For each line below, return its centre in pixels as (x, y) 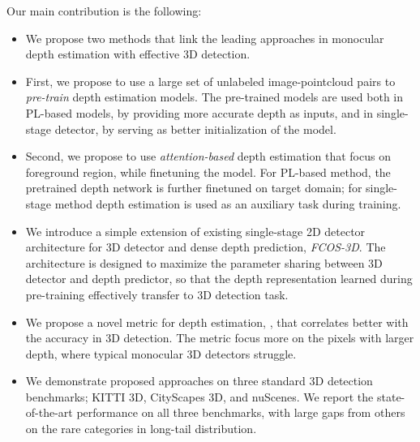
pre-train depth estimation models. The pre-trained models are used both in (214, 97)
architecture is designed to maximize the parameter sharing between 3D (204, 262)
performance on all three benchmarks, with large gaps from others (241, 412)
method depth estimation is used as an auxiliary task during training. (228, 203)
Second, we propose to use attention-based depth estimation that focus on (208, 156)
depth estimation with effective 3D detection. (138, 54)
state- (391, 396)
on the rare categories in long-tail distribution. (141, 429)
